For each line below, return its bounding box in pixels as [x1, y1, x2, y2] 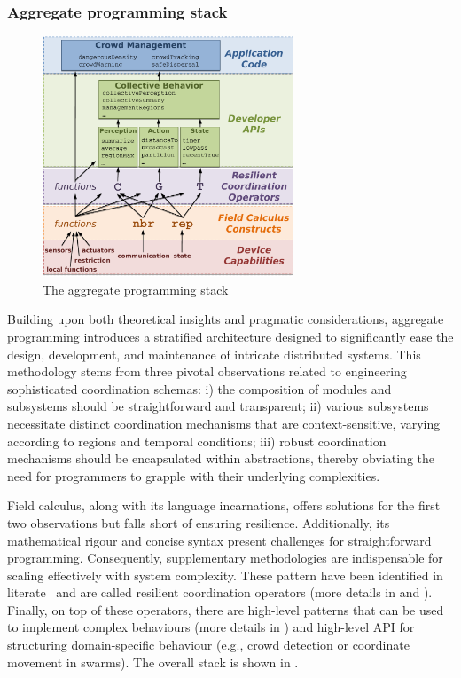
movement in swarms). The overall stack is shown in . [7, 652, 299, 671]
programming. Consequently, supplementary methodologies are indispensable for [7, 548, 443, 567]
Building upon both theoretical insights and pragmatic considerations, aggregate [7, 310, 444, 328]
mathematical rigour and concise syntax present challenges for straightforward [7, 531, 432, 549]
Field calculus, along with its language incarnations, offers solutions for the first [7, 496, 441, 515]
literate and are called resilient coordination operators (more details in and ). [7, 583, 433, 602]
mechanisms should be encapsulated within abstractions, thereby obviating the [7, 449, 435, 468]
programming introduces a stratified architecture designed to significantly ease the [7, 327, 454, 345]
